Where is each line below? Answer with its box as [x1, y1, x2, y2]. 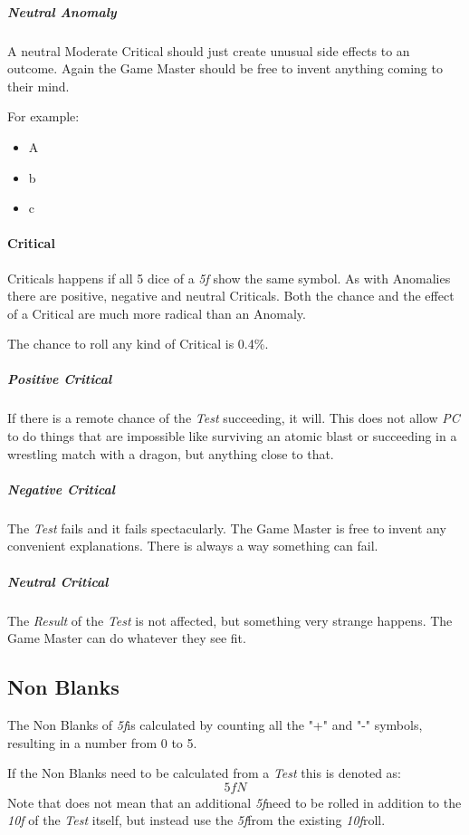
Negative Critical [7, 479, 115, 498]
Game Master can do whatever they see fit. [7, 629, 246, 648]
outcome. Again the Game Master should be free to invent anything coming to [7, 59, 443, 78]
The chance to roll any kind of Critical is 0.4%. [7, 334, 269, 353]
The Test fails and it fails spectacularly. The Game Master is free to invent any [7, 518, 446, 537]
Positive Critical [7, 370, 112, 389]
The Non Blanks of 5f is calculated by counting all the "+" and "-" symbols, [7, 715, 423, 734]
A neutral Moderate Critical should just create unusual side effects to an [7, 41, 410, 60]
